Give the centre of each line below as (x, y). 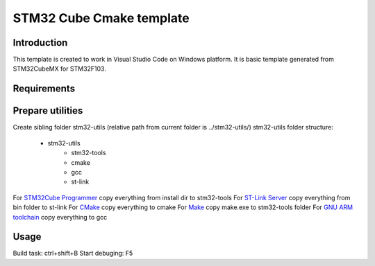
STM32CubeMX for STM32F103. (60, 69)
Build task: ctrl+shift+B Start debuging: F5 (73, 254)
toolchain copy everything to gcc (60, 217)
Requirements (44, 89)
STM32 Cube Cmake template (101, 18)
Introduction (40, 43)
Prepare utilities (48, 111)
